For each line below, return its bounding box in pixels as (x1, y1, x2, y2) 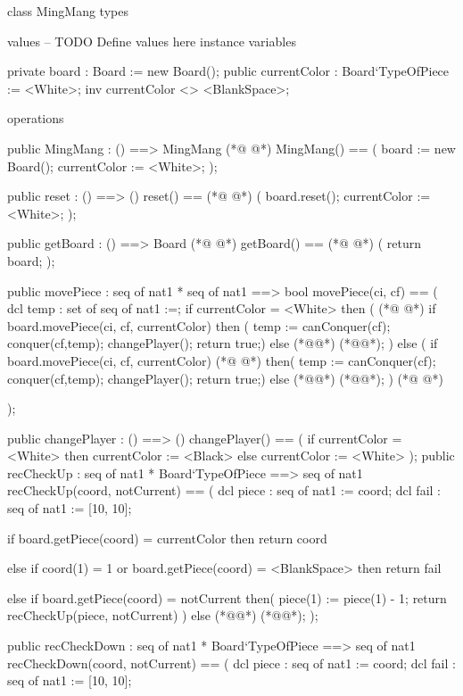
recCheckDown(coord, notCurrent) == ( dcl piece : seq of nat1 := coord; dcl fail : (7, 653, 456, 672)
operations (7, 109, 64, 128)
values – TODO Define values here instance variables (7, 31, 296, 50)
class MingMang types (7, 2, 128, 20)
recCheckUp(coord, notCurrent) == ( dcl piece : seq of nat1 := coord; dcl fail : (7, 481, 441, 500)
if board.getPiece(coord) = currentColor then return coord (7, 528, 327, 547)
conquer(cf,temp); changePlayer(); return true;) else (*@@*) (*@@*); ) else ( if (7, 334, 438, 352)
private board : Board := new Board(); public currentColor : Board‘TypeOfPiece (7, 62, 450, 80)
